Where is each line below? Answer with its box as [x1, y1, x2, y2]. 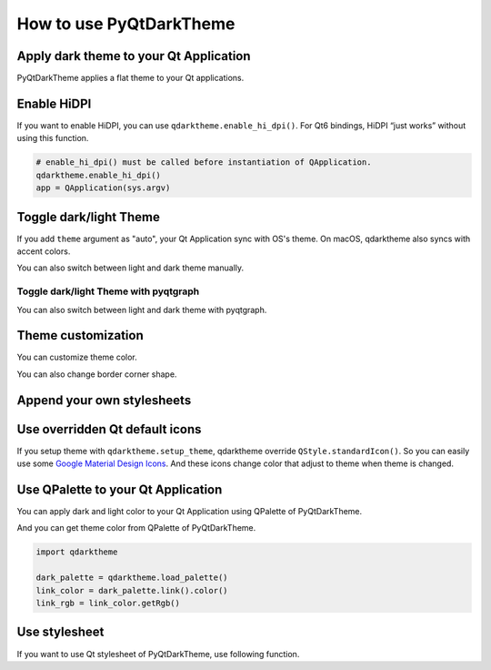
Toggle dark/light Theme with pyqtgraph [16, 285, 200, 298]
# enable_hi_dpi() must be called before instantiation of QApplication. [35, 157, 372, 167]
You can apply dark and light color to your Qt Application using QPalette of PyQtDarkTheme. [16, 506, 363, 517]
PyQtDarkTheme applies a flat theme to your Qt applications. [16, 73, 245, 84]
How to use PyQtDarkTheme [16, 14, 235, 34]
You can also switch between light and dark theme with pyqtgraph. [16, 304, 267, 315]
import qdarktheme [35, 547, 118, 557]
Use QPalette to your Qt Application [16, 482, 223, 497]
